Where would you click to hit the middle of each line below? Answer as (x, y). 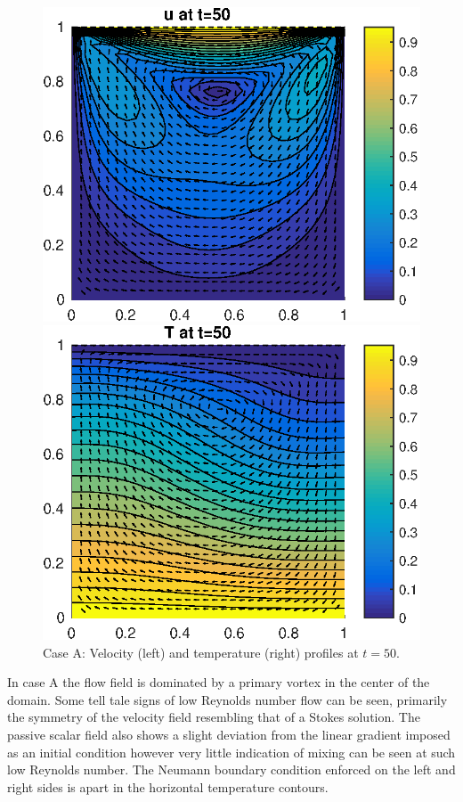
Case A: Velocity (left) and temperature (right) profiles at (201, 652)
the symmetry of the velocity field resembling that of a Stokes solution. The (214, 717)
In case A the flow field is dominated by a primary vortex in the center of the (219, 682)
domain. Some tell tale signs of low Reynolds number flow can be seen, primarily (227, 699)
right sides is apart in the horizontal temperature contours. (168, 786)
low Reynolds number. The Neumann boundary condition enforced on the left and (231, 769)
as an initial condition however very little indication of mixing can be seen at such (231, 752)
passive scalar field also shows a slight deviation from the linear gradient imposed (229, 735)
